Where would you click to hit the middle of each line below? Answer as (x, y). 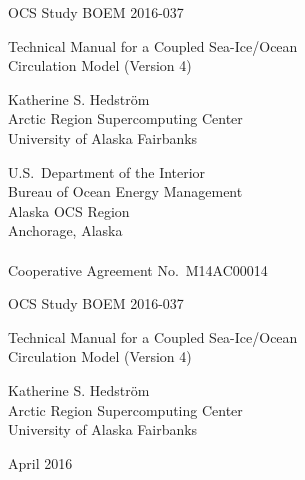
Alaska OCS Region (69, 210)
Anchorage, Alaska (65, 230)
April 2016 (40, 462)
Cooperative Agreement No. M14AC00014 (138, 269)
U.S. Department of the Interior (107, 171)
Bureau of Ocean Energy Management (125, 191)
